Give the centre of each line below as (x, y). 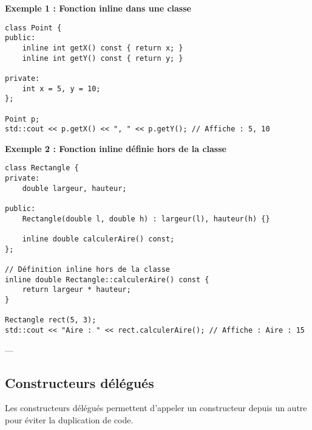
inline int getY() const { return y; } (103, 58)
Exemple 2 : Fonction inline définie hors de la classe (116, 148)
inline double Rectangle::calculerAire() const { (107, 279)
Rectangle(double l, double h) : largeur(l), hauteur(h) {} (146, 219)
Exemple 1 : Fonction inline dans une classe (98, 8)
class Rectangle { (42, 168)
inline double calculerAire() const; (98, 239)
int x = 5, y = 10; (61, 88)
